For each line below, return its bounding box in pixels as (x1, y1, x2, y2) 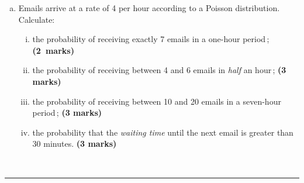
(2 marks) (32, 44, 74, 56)
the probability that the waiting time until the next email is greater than (32, 126, 293, 138)
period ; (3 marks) (32, 106, 102, 119)
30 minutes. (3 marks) (32, 137, 117, 150)
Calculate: (18, 13, 55, 25)
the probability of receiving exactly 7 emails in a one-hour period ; (32, 33, 270, 45)
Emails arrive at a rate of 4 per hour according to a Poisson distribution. (18, 2, 280, 13)
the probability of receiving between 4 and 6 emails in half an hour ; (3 (32, 64, 286, 76)
